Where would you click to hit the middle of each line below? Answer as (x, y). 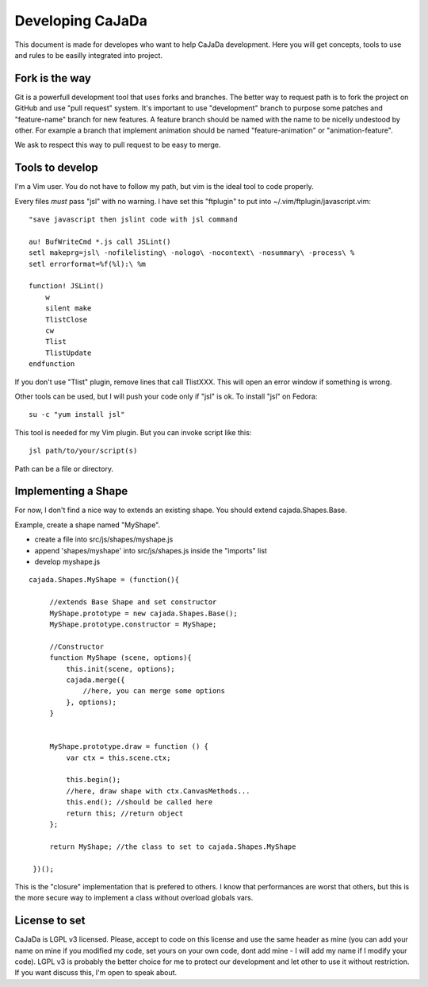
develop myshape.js (67, 561)
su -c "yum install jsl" (77, 414)
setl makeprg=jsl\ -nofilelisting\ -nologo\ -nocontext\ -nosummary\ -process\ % (192, 253)
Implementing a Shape (71, 491)
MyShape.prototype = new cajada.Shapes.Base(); (143, 613)
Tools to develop (56, 168)
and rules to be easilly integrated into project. (88, 55)
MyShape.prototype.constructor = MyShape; (133, 624)
